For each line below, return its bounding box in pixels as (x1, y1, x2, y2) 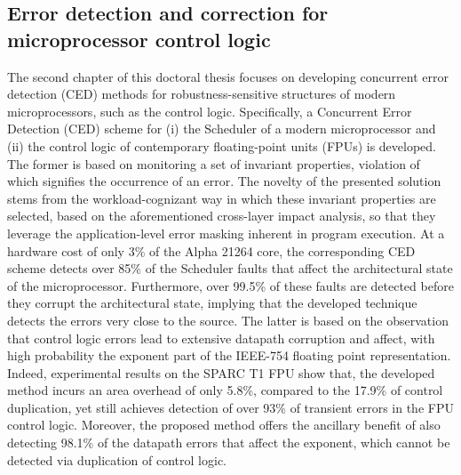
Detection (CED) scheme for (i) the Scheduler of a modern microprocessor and (7, 119, 436, 138)
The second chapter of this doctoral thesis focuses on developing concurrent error (7, 67, 449, 85)
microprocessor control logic (7, 25, 271, 52)
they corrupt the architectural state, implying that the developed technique (7, 294, 417, 312)
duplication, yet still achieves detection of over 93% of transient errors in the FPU (7, 398, 454, 416)
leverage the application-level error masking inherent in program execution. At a (7, 223, 445, 242)
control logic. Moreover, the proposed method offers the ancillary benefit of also (7, 415, 441, 434)
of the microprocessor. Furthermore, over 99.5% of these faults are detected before (7, 276, 454, 294)
